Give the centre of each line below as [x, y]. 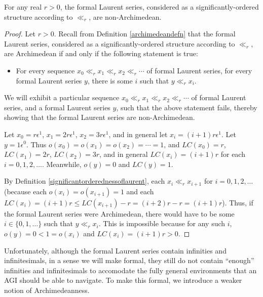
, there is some [110, 80]
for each [233, 154]
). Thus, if [238, 202]
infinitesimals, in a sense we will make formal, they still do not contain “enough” [129, 260]
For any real [23, 7]
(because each [26, 191]
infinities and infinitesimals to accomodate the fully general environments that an [130, 270]
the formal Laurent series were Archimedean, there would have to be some [119, 213]
